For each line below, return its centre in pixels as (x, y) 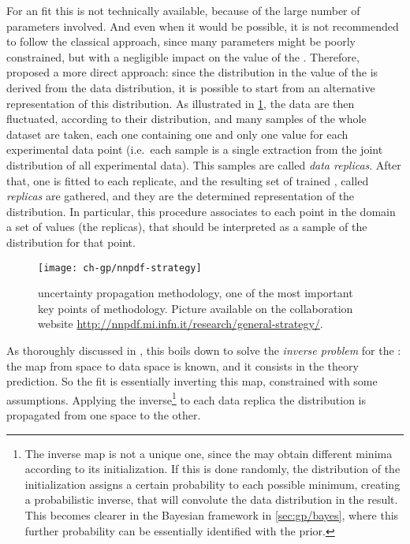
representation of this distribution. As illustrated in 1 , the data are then (181, 103)
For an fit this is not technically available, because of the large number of (183, 10)
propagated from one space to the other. (104, 414)
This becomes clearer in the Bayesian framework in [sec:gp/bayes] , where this (212, 514)
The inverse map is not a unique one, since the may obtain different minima (209, 453)
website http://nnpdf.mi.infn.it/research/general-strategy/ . (181, 324)
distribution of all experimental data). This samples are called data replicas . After (204, 164)
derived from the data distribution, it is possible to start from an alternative (191, 87)
